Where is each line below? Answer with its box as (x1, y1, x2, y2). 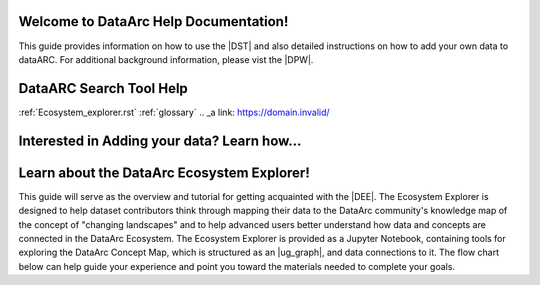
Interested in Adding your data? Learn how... (18, 132, 302, 149)
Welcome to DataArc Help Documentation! (18, 13, 289, 30)
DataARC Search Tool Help (18, 80, 189, 97)
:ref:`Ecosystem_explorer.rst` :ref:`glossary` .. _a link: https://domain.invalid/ (18, 106, 330, 118)
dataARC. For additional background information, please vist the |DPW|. (18, 53, 314, 65)
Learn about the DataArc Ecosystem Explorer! (18, 164, 310, 181)
